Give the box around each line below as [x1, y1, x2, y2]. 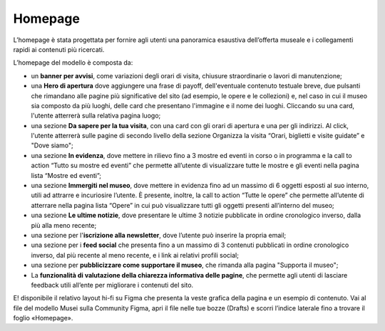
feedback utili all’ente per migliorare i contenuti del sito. [31, 280, 194, 289]
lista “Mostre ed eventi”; [31, 171, 102, 179]
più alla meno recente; [31, 221, 97, 229]
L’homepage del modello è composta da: [13, 58, 133, 67]
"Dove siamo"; [31, 141, 74, 149]
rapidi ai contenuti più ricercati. [13, 45, 105, 53]
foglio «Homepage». [13, 314, 73, 322]
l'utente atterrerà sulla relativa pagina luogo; [31, 111, 161, 120]
